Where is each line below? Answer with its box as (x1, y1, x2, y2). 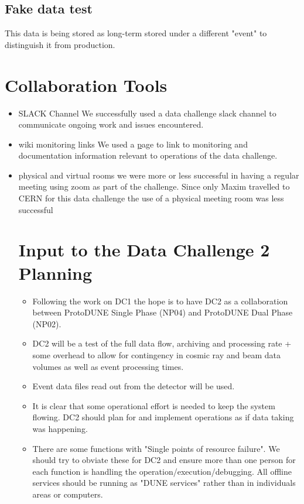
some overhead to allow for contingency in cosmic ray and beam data (32, 348, 281, 361)
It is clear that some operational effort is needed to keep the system (32, 399, 275, 412)
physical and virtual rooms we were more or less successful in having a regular (18, 169, 299, 181)
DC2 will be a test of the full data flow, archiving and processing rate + (32, 337, 292, 349)
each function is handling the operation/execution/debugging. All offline (32, 465, 292, 477)
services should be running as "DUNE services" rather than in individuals (32, 476, 296, 489)
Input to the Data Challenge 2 (18, 238, 270, 262)
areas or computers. (32, 488, 103, 500)
